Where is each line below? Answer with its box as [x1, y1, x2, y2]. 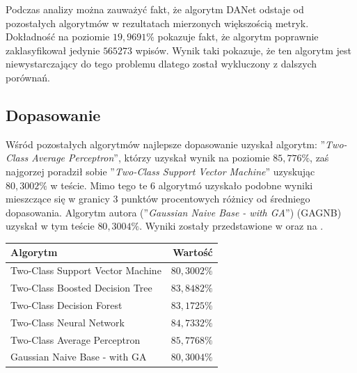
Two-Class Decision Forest [10, 297, 122, 312]
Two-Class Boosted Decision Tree [10, 280, 152, 295]
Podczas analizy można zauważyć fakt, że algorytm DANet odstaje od [6, 2, 304, 16]
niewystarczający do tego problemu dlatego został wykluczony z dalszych [6, 56, 317, 71]
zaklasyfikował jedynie [6, 42, 100, 57]
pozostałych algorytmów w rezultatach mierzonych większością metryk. [6, 15, 309, 30]
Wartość [173, 245, 213, 260]
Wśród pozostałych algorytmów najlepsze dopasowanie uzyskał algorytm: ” [6, 136, 326, 151]
